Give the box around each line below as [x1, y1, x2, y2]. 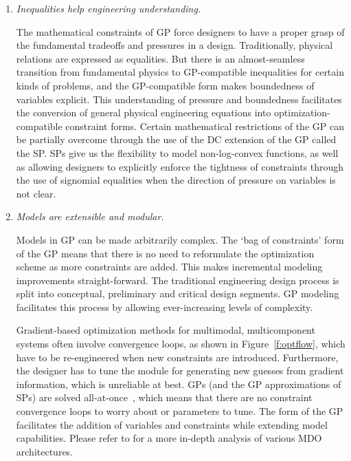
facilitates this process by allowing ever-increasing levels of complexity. [16, 299, 313, 314]
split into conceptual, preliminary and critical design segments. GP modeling [16, 286, 339, 301]
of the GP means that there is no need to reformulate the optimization [16, 246, 315, 260]
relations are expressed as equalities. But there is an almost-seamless [16, 51, 305, 65]
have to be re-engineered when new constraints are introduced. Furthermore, [16, 350, 339, 364]
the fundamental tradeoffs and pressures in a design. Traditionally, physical [16, 38, 333, 52]
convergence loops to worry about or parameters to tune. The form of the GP [16, 404, 343, 418]
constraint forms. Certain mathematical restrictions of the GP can [65, 118, 344, 133]
